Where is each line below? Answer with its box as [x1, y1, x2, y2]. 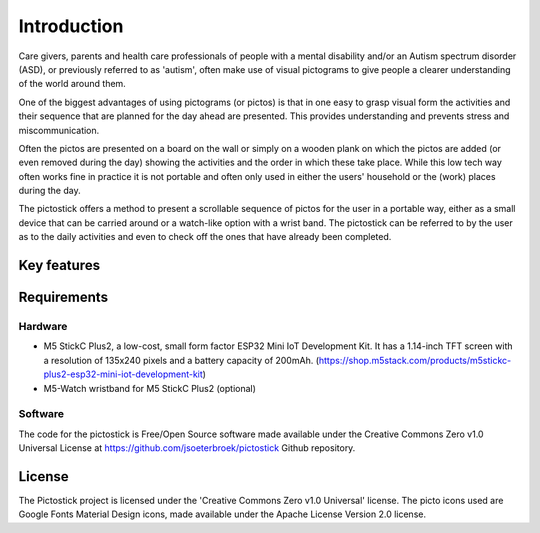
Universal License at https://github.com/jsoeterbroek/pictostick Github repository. [18, 442, 356, 454]
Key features [18, 257, 100, 274]
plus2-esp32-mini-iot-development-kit [43, 368, 204, 380]
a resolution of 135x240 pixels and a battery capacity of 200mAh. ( [43, 354, 320, 366]
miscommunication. [18, 124, 100, 136]
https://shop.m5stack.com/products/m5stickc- [318, 354, 512, 366]
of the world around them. [18, 78, 127, 90]
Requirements [18, 289, 109, 306]
